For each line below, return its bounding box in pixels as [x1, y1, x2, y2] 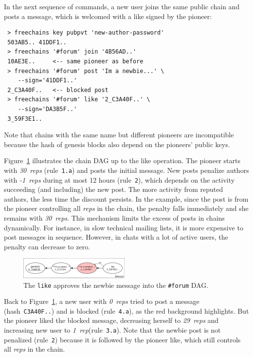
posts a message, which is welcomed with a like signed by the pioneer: [4, 11, 212, 21]
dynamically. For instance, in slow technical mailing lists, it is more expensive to [4, 222, 243, 232]
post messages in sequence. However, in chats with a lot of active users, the [4, 232, 228, 242]
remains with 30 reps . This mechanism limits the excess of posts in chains [4, 213, 225, 223]
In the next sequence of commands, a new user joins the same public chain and [4, 1, 240, 11]
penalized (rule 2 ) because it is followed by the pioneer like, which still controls [4, 334, 241, 344]
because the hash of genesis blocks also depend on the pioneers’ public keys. [4, 139, 230, 149]
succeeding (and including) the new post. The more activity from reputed [4, 184, 223, 194]
